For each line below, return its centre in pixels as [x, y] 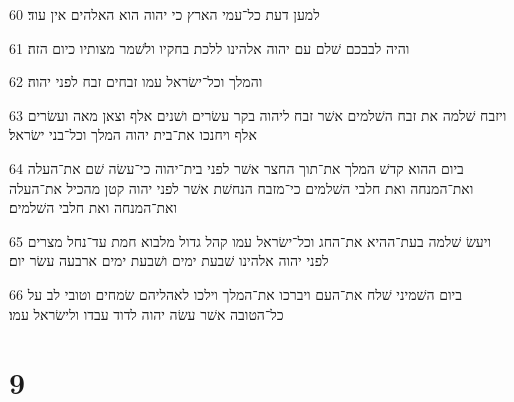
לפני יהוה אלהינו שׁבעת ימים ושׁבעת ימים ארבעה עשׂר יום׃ [169, 260]
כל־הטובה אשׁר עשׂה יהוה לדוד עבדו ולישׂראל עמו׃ [146, 313]
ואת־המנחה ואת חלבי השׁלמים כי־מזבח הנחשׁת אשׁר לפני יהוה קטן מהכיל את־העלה [241, 187]
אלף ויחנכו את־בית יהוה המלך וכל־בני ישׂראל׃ [133, 134]
